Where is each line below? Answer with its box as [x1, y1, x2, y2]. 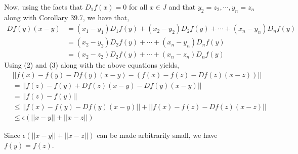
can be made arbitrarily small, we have [97, 130, 218, 140]
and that [168, 2, 196, 12]
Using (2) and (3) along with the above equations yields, [4, 60, 179, 70]
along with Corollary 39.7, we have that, [4, 12, 130, 22]
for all [129, 2, 148, 12]
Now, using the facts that [4, 2, 83, 12]
